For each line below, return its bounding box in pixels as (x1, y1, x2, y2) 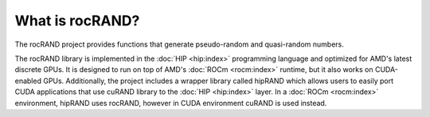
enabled (14, 76, 41, 85)
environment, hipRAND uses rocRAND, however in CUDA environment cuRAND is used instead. (14, 98, 327, 108)
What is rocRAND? (14, 12, 140, 29)
